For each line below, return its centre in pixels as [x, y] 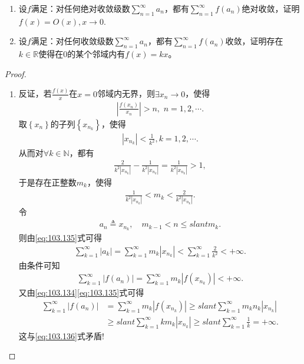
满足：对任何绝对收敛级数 [80, 8]
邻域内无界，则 [126, 93]
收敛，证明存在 [254, 41]
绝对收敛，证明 [271, 8]
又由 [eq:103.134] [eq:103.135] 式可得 [81, 292]
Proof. [16, 73]
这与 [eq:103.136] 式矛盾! [61, 335]
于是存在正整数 [47, 182]
